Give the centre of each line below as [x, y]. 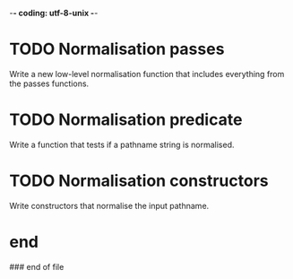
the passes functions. [49, 83]
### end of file [37, 266]
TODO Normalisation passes [117, 49]
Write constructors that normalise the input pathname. [109, 205]
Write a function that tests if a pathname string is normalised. [122, 144]
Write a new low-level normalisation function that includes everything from [147, 74]
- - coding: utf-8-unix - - [54, 13]
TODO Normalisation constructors [139, 181]
